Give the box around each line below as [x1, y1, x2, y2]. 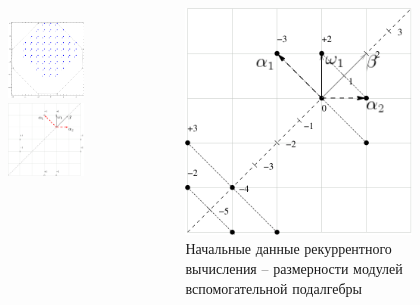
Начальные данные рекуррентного [185, 238, 392, 259]
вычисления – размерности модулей [185, 257, 403, 278]
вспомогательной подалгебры [185, 277, 363, 298]
